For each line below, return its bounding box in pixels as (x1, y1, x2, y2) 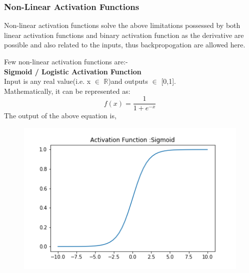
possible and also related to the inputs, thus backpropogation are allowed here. (4, 39, 245, 50)
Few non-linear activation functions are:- (4, 56, 128, 66)
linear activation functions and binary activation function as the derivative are (4, 29, 244, 40)
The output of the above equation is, (4, 110, 116, 121)
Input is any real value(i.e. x (4, 76, 91, 86)
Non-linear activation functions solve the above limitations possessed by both (4, 20, 240, 30)
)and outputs (108, 76, 148, 86)
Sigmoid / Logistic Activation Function (4, 66, 141, 76)
